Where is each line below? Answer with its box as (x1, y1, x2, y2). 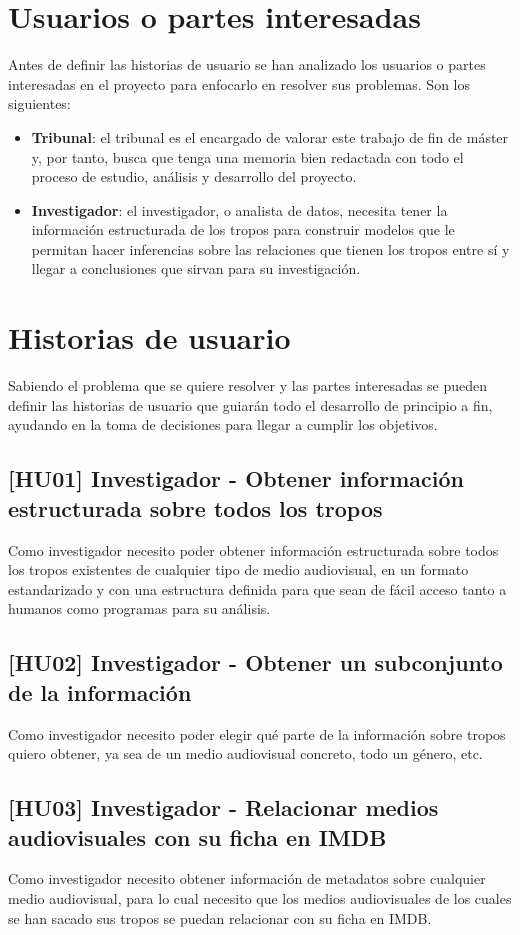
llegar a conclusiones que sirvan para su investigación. (31, 258, 361, 279)
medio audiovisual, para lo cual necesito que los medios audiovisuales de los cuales (8, 887, 512, 908)
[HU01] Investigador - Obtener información (8, 463, 464, 494)
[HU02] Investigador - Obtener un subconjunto (8, 647, 503, 678)
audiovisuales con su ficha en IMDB (8, 821, 387, 852)
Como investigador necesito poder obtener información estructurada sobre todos (8, 539, 499, 560)
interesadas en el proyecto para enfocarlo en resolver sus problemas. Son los (8, 73, 470, 94)
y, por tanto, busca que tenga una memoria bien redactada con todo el (31, 146, 464, 167)
